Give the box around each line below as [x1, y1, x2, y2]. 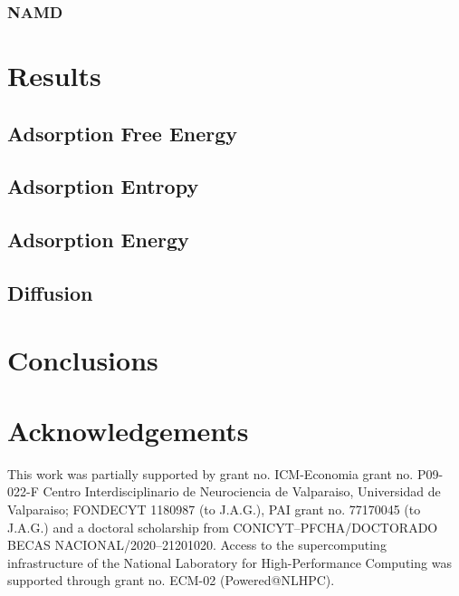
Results [7, 57, 101, 94]
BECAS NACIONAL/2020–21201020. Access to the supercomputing [7, 535, 387, 554]
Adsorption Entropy [7, 172, 199, 200]
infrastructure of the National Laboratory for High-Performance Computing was [7, 553, 452, 572]
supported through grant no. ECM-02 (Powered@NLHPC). [7, 571, 335, 590]
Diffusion [7, 278, 93, 306]
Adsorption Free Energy [7, 119, 238, 147]
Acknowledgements [7, 411, 249, 448]
